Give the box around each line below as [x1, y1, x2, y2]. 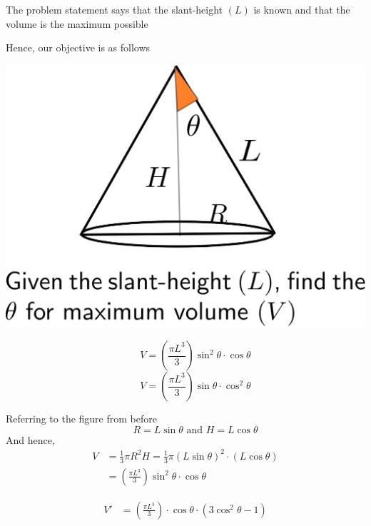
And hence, [6, 432, 55, 447]
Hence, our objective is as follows [6, 40, 151, 55]
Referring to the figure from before [6, 411, 157, 426]
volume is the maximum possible [6, 16, 148, 31]
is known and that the [253, 2, 350, 16]
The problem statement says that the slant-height [6, 2, 223, 16]
